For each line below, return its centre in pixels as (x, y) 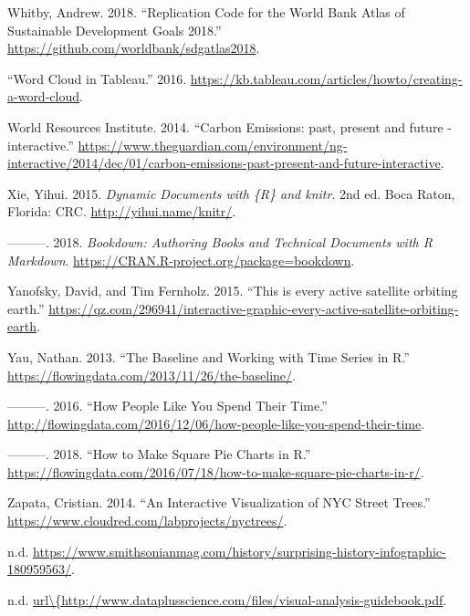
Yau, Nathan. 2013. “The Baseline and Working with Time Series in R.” (209, 356)
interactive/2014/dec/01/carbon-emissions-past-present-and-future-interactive (224, 163)
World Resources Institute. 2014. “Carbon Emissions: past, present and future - (230, 126)
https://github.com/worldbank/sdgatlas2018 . (134, 48)
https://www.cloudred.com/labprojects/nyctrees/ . (147, 521)
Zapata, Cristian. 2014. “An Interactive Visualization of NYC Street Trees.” (219, 502)
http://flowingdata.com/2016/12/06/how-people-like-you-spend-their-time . (216, 423)
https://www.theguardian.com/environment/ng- (213, 145)
